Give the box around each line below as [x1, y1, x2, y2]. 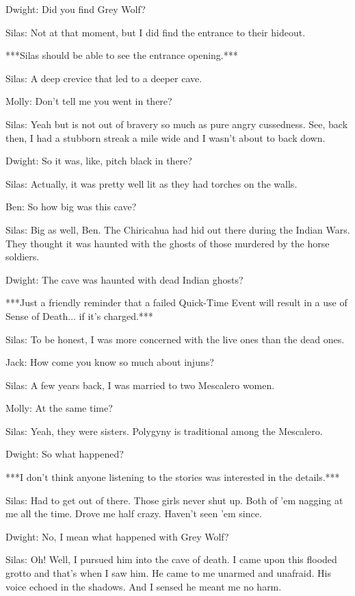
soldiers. [5, 249, 40, 264]
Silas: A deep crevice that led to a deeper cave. [5, 71, 202, 85]
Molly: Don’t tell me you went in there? [5, 94, 172, 108]
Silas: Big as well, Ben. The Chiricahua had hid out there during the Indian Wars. [5, 222, 350, 236]
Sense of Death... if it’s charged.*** [5, 308, 153, 323]
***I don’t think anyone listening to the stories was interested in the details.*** [5, 470, 340, 484]
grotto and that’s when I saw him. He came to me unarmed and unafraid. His [5, 566, 331, 580]
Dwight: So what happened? [5, 447, 124, 461]
